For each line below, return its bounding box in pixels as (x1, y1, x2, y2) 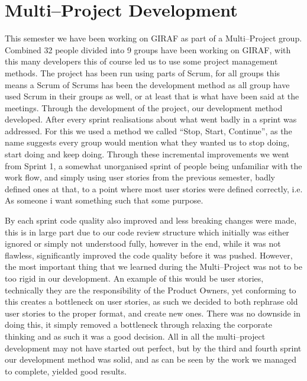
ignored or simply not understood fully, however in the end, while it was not (5, 237, 281, 250)
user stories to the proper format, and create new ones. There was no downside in (5, 306, 301, 319)
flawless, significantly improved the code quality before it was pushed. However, (5, 248, 293, 261)
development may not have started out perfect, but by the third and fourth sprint (5, 341, 302, 354)
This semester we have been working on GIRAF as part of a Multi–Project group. (5, 32, 302, 44)
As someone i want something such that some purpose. (5, 194, 203, 206)
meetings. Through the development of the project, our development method (5, 101, 283, 114)
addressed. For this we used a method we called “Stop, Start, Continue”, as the (5, 124, 292, 137)
